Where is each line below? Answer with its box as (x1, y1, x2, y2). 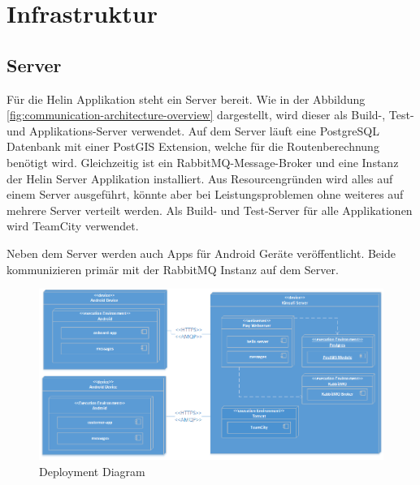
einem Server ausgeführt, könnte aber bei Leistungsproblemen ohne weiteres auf (6, 186, 404, 203)
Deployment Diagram (39, 462, 145, 479)
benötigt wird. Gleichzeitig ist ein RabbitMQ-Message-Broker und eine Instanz (6, 153, 399, 170)
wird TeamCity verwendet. (6, 217, 139, 234)
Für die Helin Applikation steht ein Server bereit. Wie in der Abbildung (6, 90, 366, 107)
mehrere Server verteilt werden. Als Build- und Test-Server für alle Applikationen (6, 201, 413, 218)
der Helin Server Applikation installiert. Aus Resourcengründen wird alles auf (6, 170, 393, 187)
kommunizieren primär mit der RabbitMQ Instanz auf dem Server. (6, 260, 339, 277)
